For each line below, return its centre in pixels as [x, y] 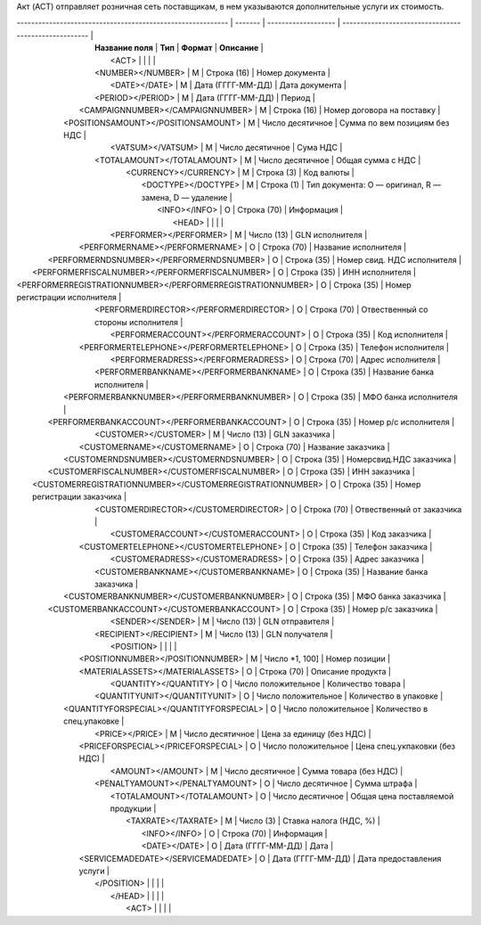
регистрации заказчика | [80, 497]
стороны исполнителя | [139, 322]
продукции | [133, 808]
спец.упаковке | [94, 721]
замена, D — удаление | [187, 197]
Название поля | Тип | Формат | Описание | [179, 48]
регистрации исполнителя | [69, 297]
